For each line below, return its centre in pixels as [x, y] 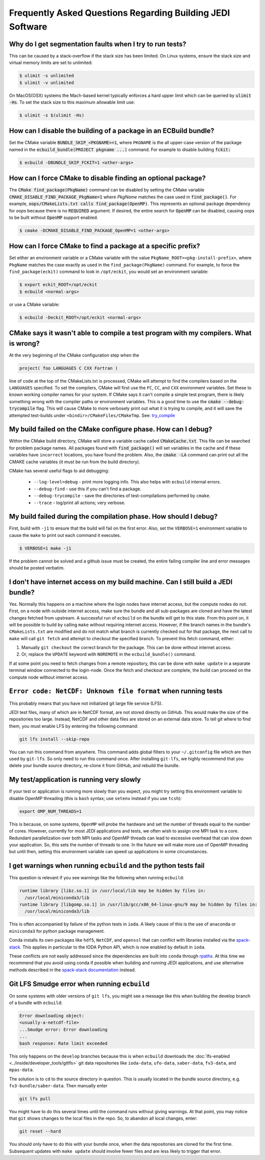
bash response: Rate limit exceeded [64, 1043]
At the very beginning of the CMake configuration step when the [74, 355]
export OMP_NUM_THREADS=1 [51, 811]
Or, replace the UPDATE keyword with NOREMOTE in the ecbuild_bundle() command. [108, 654]
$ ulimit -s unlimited [47, 76]
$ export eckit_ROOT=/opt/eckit [58, 285]
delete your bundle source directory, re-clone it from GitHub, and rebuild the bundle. [94, 766]
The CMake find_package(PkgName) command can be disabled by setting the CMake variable [107, 190]
